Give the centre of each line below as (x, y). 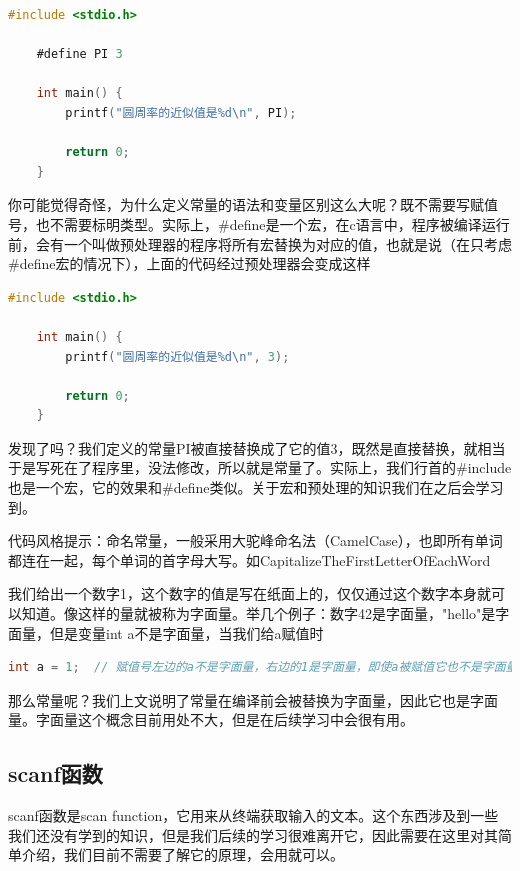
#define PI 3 (79, 54)
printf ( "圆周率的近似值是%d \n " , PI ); (181, 112)
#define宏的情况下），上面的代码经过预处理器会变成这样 (189, 263)
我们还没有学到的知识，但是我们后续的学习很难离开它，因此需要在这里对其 (253, 834)
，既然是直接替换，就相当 (421, 447)
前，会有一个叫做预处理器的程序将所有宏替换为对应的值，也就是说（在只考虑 (260, 243)
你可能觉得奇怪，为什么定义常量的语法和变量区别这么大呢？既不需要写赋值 (253, 204)
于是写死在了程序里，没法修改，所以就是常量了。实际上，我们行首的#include (260, 467)
